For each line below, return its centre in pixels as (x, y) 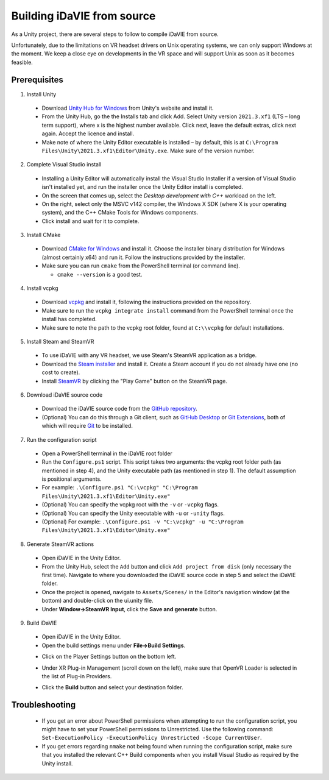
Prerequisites (37, 80)
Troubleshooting (44, 705)
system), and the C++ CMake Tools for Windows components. (120, 213)
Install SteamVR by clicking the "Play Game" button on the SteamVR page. (135, 381)
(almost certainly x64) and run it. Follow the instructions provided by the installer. (143, 257)
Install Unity (41, 94)
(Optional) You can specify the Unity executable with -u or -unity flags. (133, 513)
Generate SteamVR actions (60, 544)
